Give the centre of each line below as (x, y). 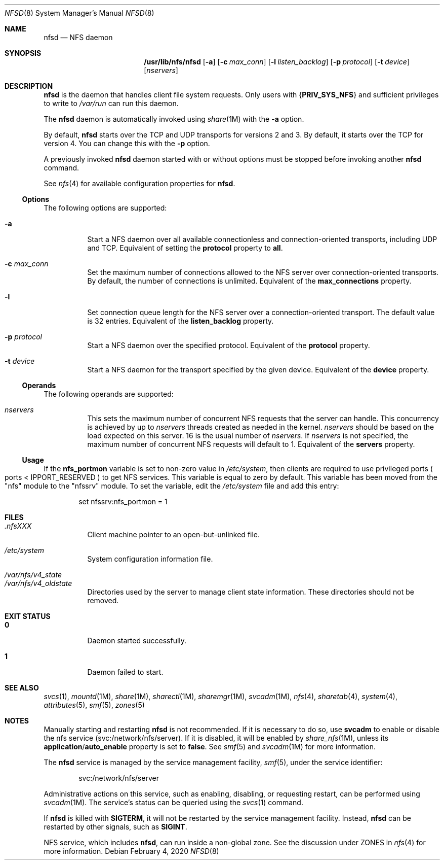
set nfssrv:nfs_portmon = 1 (123, 502)
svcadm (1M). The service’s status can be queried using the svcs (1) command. (173, 802)
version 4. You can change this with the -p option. (127, 143)
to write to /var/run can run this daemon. (111, 103)
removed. (103, 600)
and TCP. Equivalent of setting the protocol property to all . (185, 248)
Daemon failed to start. (125, 672)
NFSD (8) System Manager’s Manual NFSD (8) (79, 13)
